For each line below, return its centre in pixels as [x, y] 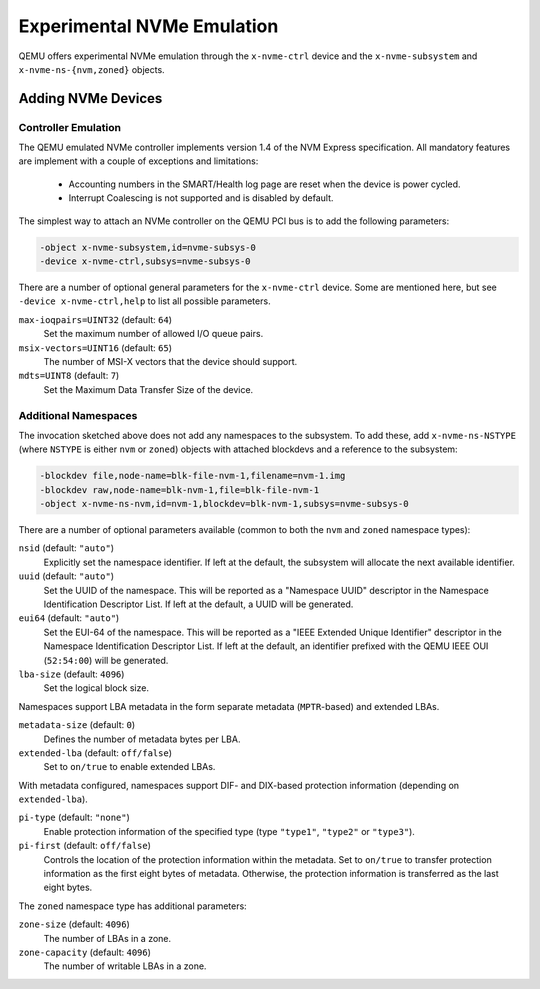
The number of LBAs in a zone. [107, 938]
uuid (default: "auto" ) [66, 576]
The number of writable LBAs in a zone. [125, 966]
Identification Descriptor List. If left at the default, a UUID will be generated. [198, 604]
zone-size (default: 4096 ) [74, 924]
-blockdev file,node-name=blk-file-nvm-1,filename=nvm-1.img [192, 476]
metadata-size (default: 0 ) [76, 725]
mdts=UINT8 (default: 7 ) [69, 376]
